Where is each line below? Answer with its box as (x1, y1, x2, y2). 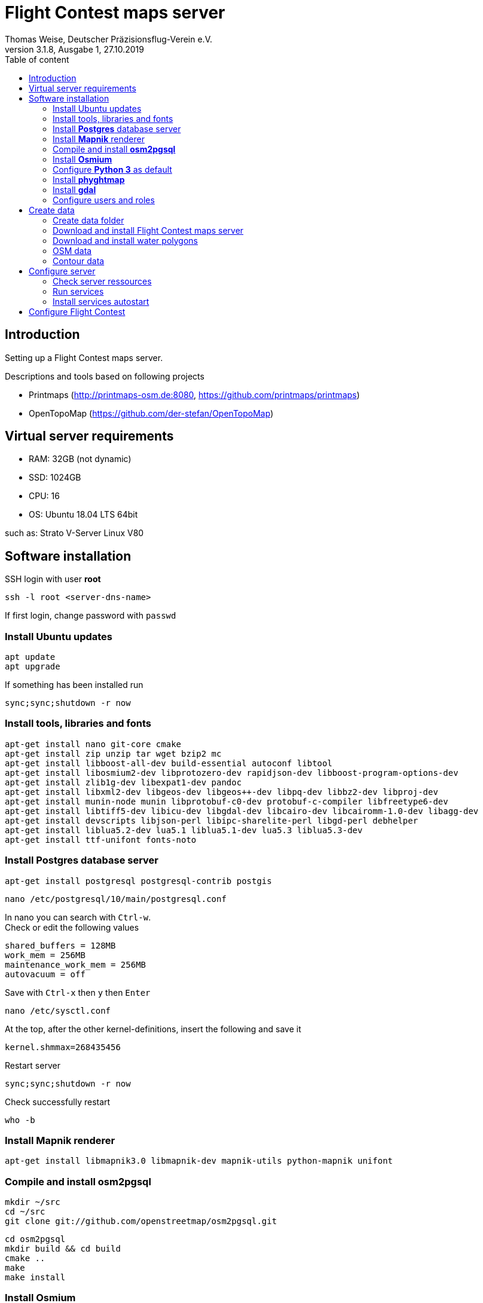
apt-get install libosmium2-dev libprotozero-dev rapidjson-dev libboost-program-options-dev (5, 767, 458, 778)
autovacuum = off (5, 969, 85, 979)
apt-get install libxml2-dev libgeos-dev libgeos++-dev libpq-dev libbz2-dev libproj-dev (5, 787, 438, 797)
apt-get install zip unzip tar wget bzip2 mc (5, 748, 222, 758)
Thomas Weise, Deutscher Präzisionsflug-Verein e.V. (5, 33, 212, 44)
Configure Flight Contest (29, 306, 126, 317)
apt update (5, 652, 56, 662)
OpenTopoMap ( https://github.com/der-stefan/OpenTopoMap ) (29, 408, 274, 418)
